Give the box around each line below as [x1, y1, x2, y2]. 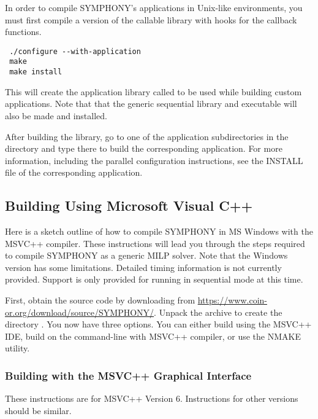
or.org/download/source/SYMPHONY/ [5, 305, 154, 318]
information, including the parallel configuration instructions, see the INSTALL [5, 154, 303, 166]
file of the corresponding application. [5, 166, 143, 179]
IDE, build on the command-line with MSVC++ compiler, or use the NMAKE [5, 329, 301, 342]
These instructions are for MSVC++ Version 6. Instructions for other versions [5, 392, 298, 405]
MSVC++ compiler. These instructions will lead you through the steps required [5, 237, 305, 249]
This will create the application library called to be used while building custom [5, 85, 302, 98]
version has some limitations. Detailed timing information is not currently [5, 260, 282, 273]
